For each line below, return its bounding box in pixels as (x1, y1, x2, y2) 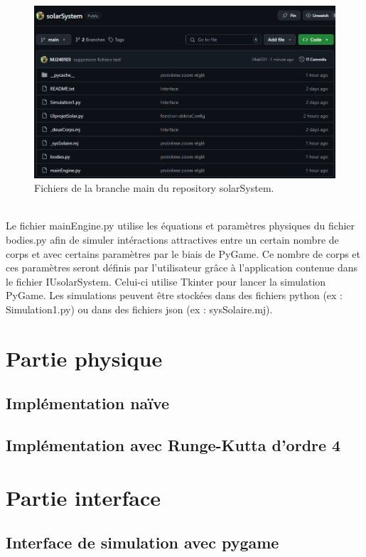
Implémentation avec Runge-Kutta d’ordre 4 (6, 434, 341, 456)
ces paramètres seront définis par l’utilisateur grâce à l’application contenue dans (6, 260, 357, 275)
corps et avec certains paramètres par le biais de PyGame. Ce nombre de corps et (6, 246, 361, 261)
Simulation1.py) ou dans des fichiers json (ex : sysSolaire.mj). (6, 302, 273, 317)
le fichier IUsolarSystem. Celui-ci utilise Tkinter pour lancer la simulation (6, 274, 326, 288)
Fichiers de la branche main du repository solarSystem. (34, 180, 274, 195)
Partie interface (6, 482, 161, 512)
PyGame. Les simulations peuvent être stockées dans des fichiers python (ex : (6, 288, 343, 303)
